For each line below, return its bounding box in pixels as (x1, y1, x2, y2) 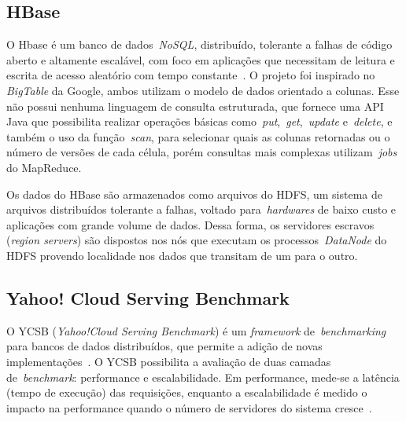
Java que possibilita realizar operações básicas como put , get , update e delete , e (6, 113, 393, 130)
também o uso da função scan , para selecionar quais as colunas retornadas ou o (6, 128, 390, 145)
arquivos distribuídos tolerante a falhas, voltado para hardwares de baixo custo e (6, 201, 397, 218)
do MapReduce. (6, 159, 82, 175)
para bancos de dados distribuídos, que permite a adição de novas (6, 338, 323, 354)
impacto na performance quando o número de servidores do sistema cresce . (6, 399, 372, 416)
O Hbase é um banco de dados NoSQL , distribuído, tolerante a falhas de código (6, 36, 393, 53)
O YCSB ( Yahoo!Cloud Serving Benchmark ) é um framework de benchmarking (6, 322, 386, 339)
